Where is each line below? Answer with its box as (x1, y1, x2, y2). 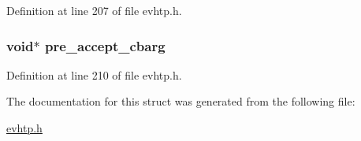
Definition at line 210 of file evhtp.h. (6, 66, 182, 83)
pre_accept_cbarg (44, 35, 166, 55)
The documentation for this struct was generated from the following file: (6, 93, 355, 109)
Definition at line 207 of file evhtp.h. (6, 2, 182, 18)
